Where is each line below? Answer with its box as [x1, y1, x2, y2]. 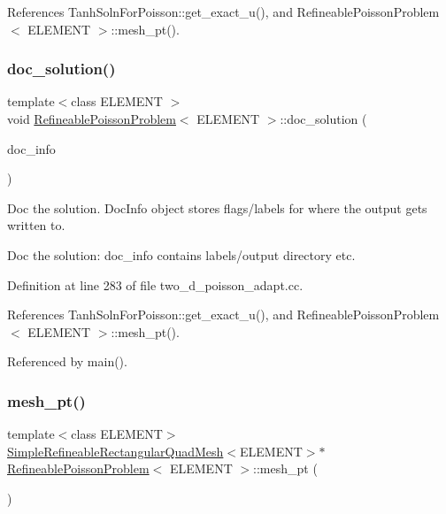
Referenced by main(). [7, 352, 127, 371]
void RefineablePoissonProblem [7, 110, 176, 127]
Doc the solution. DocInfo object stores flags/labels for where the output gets [7, 198, 427, 217]
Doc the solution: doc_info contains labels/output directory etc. [7, 245, 356, 264]
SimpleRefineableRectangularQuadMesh [7, 441, 224, 460]
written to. [7, 216, 65, 234]
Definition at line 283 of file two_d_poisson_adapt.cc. [7, 275, 304, 294]
